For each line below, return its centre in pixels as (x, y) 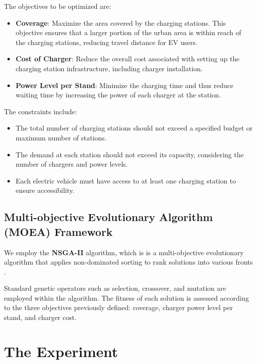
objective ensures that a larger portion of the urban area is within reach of (128, 32)
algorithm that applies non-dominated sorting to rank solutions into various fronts (128, 262)
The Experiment (61, 351)
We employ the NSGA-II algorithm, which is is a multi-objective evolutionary (124, 252)
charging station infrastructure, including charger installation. (109, 68)
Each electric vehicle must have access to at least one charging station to (126, 180)
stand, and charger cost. (40, 317)
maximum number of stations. (61, 137)
